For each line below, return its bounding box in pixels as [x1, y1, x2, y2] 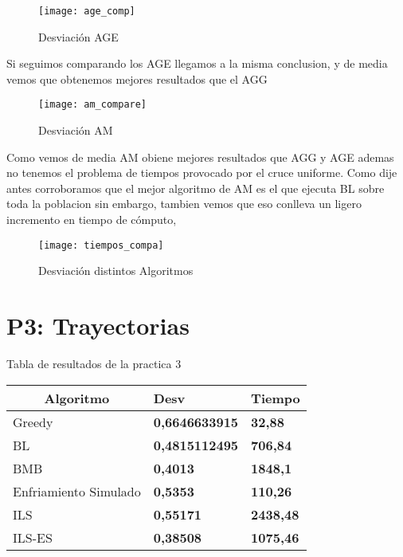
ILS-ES [13, 528, 53, 547]
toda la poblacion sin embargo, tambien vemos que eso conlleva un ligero [6, 195, 362, 212]
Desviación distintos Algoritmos [38, 262, 194, 279]
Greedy [13, 412, 53, 431]
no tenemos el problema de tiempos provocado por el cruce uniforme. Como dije [6, 164, 397, 181]
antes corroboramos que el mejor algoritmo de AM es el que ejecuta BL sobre [6, 179, 385, 196]
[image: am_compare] [38, 99, 147, 111]
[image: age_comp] [38, 6, 135, 17]
